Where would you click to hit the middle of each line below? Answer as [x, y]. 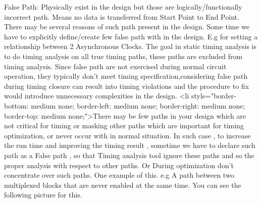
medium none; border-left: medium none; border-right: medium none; [138, 105]
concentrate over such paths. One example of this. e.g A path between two [119, 175]
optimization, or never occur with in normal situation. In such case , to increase [127, 135]
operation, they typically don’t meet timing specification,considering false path [126, 76]
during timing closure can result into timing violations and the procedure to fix [127, 86]
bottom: [16, 105]
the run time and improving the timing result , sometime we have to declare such [130, 145]
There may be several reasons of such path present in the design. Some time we [127, 27]
